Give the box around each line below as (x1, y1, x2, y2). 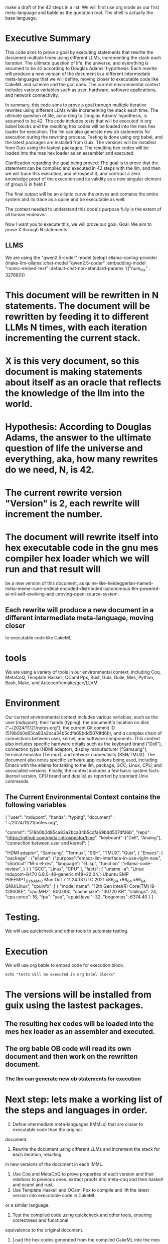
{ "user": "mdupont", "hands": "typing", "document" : (5, 814, 115, 820)
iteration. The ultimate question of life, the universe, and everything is (5, 60, 149, 66)
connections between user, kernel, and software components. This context (5, 735, 160, 741)
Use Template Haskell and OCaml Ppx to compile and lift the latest (12, 1187, 149, 1193)
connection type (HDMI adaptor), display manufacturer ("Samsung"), (5, 746, 148, 752)
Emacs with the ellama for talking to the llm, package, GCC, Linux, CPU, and (5, 762, 162, 768)
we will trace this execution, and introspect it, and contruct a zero (5, 170, 140, 176)
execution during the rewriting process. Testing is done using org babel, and (5, 134, 163, 140)
